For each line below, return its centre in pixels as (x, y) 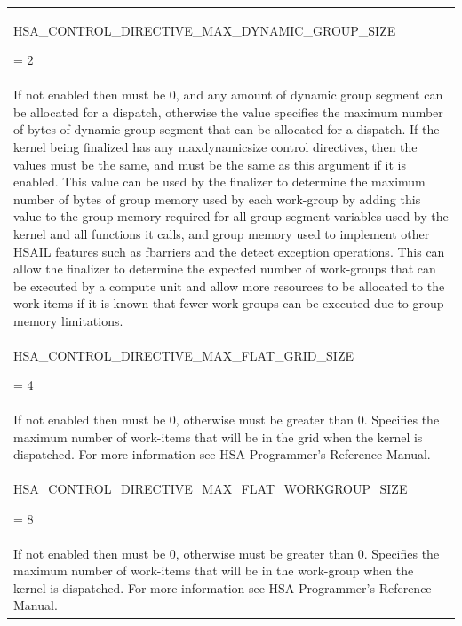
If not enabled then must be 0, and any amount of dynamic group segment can (228, 95)
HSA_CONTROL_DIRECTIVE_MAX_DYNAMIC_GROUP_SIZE (205, 30)
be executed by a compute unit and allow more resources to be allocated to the (229, 285)
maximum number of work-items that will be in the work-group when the (214, 571)
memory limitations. (68, 320)
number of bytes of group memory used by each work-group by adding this (217, 198)
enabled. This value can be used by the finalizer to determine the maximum (219, 182)
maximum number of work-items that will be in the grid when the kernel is (218, 436)
